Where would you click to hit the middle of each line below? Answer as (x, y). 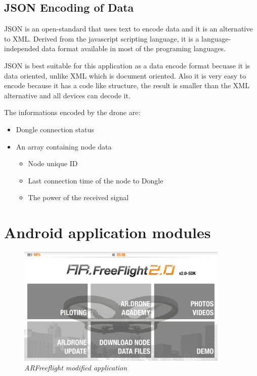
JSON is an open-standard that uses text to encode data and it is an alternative (128, 29)
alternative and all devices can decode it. (67, 95)
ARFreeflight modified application (76, 368)
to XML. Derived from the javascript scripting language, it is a (102, 38)
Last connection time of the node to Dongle (96, 180)
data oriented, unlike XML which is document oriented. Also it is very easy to (125, 75)
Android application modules (108, 232)
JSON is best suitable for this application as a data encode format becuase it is (127, 65)
